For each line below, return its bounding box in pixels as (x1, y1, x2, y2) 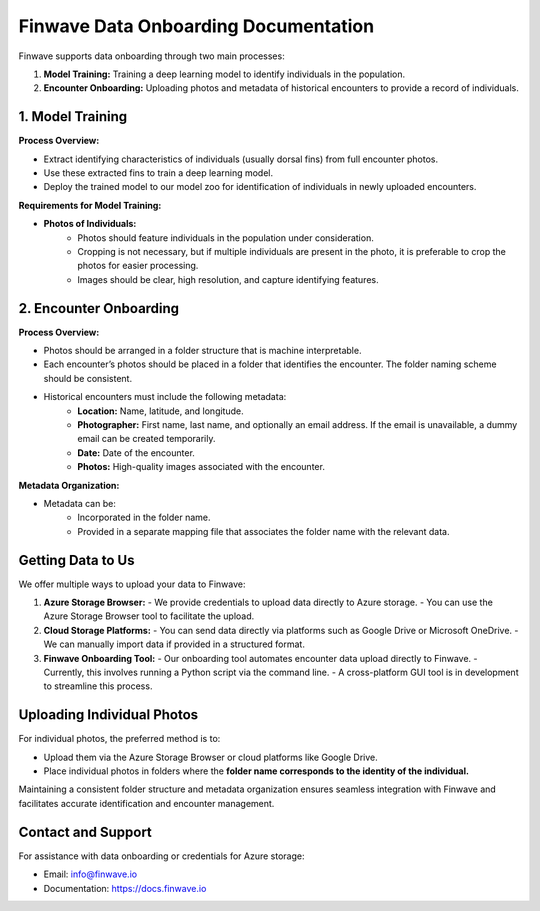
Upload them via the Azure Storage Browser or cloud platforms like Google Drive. (43, 751, 379, 763)
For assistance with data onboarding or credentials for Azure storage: (18, 850, 305, 862)
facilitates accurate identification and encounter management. (18, 797, 275, 809)
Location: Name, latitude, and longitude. (77, 405, 244, 417)
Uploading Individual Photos (18, 706, 199, 724)
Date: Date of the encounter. (77, 446, 195, 459)
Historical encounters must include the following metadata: (43, 391, 287, 403)
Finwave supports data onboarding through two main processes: (18, 50, 285, 62)
